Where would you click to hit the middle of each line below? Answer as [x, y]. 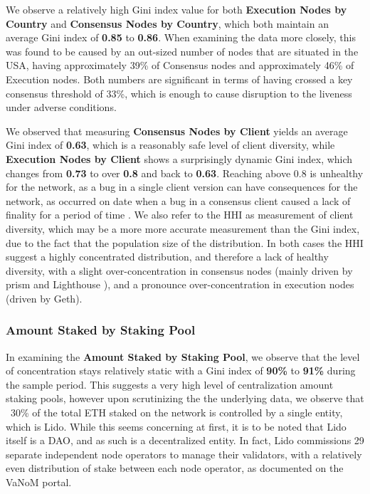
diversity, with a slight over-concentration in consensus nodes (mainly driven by [179, 270]
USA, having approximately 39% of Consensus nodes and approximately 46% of [180, 65]
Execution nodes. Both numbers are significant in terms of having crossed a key [179, 79]
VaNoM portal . [39, 482]
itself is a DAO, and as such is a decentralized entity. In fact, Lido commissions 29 [185, 440]
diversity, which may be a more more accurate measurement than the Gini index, [183, 228]
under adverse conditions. [61, 107]
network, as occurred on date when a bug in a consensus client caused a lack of [178, 200]
